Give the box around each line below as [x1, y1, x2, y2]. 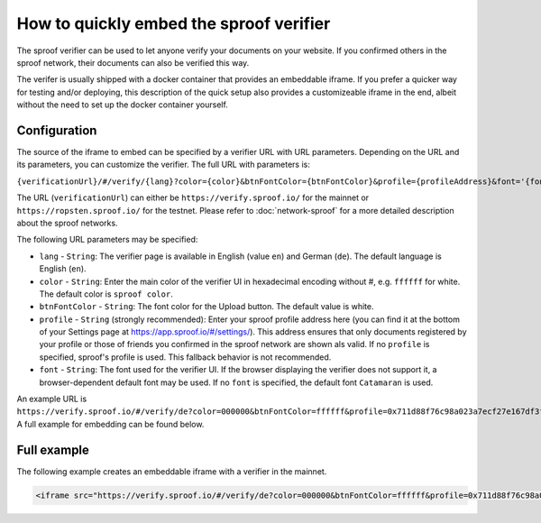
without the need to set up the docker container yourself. [16, 99, 229, 110]
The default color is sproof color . [39, 289, 173, 299]
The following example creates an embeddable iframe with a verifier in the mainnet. [16, 465, 327, 477]
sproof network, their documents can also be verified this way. [16, 57, 250, 68]
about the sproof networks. [16, 217, 118, 228]
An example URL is [16, 393, 87, 405]
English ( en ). [39, 263, 87, 274]
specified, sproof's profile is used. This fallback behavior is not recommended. [39, 352, 332, 362]
